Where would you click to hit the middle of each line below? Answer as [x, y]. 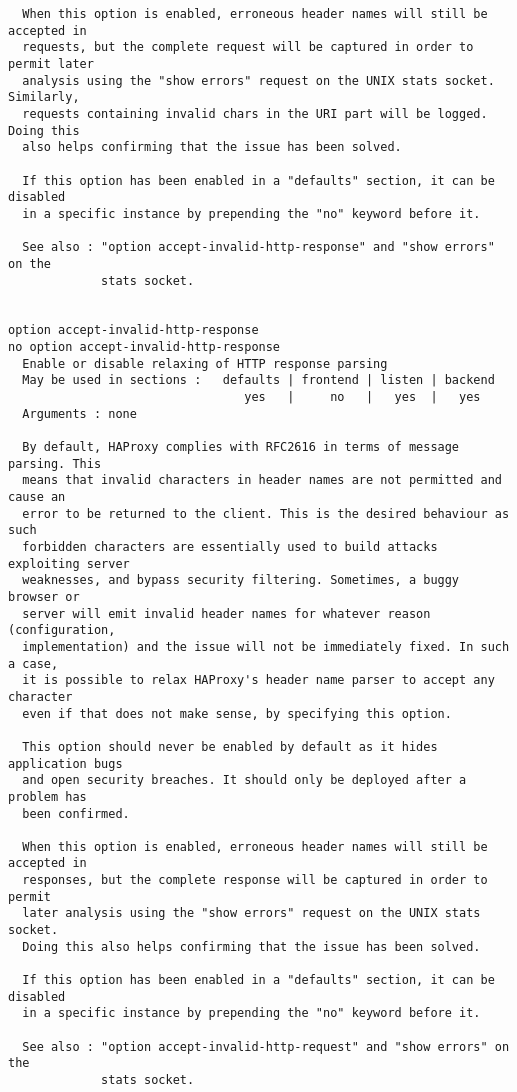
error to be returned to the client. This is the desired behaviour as [266, 513]
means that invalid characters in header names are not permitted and [262, 480]
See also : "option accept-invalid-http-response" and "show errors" [258, 247]
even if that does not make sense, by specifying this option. [237, 713]
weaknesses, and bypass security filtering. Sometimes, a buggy [241, 580]
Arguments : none [79, 413]
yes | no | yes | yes [362, 397]
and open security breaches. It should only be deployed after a [244, 780]
